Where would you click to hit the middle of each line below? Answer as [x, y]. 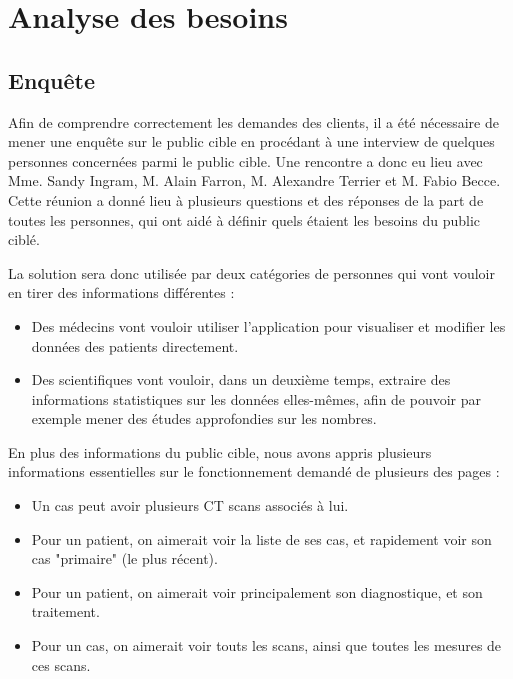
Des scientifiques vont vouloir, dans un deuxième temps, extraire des [241, 379]
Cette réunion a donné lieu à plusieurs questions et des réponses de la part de [246, 199]
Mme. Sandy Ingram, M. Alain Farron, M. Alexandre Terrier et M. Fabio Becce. [254, 180]
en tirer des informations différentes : [121, 292]
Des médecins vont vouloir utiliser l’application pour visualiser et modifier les [268, 325]
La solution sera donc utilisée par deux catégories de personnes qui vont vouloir [251, 272]
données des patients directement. [135, 345]
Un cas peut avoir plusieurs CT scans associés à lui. [190, 505]
